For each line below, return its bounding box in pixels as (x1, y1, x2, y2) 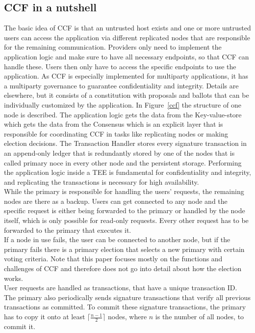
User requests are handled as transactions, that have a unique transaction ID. (4, 282, 237, 293)
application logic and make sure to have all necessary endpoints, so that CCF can (4, 51, 249, 61)
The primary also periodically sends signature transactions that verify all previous (4, 292, 251, 302)
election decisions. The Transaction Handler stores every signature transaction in (4, 138, 247, 148)
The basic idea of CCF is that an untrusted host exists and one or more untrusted (4, 23, 251, 33)
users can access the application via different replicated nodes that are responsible (4, 32, 250, 42)
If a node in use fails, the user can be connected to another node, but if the (4, 234, 230, 245)
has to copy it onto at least (4, 311, 85, 322)
